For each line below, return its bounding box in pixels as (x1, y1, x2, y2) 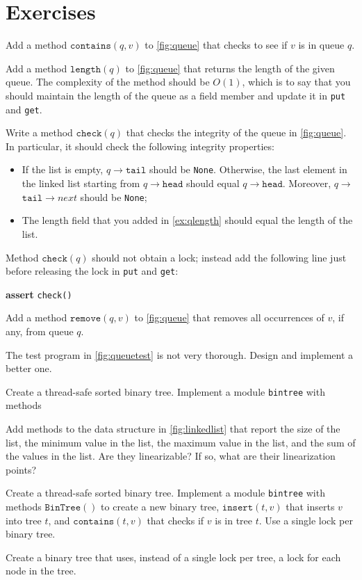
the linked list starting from (22, 176, 140, 191)
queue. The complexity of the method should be (6, 74, 210, 89)
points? (6, 462, 37, 476)
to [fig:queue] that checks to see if (145, 38, 288, 52)
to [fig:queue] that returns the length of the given (125, 61, 335, 75)
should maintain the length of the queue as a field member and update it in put (6, 88, 346, 102)
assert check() (6, 287, 72, 301)
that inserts (286, 499, 335, 514)
